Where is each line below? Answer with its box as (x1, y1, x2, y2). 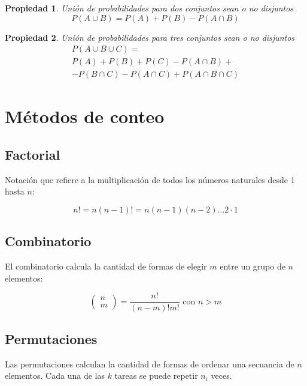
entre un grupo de (220, 260, 285, 273)
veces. (211, 369, 232, 382)
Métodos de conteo (5, 104, 165, 128)
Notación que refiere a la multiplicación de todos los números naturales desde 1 (5, 173, 295, 185)
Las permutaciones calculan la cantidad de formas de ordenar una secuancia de (5, 357, 294, 370)
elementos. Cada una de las (5, 369, 105, 382)
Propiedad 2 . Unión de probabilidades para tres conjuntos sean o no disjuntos (5, 31, 295, 43)
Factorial (5, 145, 60, 164)
